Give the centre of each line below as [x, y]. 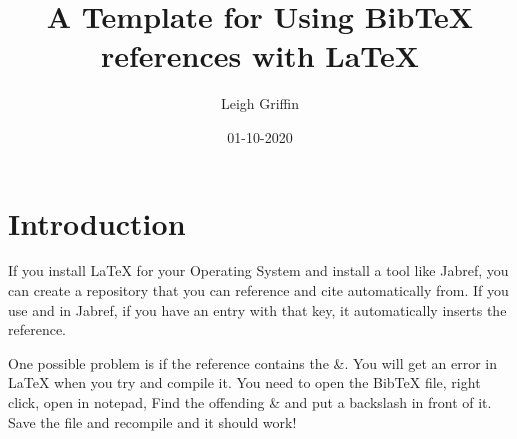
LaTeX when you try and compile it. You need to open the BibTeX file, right [244, 382]
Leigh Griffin [260, 103]
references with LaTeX [260, 55]
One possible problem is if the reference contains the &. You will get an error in [252, 362]
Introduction [97, 222]
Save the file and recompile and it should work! [152, 421]
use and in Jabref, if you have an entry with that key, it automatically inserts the [257, 309]
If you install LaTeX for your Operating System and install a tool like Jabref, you [258, 270]
